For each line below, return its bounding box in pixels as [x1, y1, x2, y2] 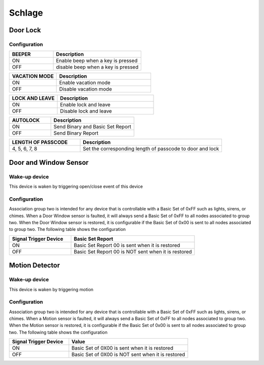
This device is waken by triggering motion [9, 286, 94, 292]
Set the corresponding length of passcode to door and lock [83, 145, 220, 152]
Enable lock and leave [60, 101, 111, 108]
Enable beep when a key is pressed [56, 57, 138, 64]
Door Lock [9, 26, 41, 34]
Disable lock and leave [60, 108, 112, 114]
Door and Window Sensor [9, 158, 89, 166]
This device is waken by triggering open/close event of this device [9, 183, 143, 189]
